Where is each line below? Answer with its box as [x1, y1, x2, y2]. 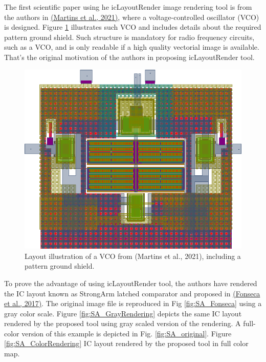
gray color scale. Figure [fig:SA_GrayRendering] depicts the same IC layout [4, 308, 242, 318]
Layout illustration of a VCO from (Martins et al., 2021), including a [25, 250, 241, 261]
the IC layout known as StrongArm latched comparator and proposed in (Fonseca [4, 288, 260, 298]
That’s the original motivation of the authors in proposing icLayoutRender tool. [4, 51, 255, 62]
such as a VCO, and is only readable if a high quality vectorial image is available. [4, 42, 259, 52]
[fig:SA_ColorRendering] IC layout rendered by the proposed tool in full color [4, 338, 249, 349]
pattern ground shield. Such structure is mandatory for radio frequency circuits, [4, 31, 255, 42]
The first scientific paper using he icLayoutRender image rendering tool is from [4, 2, 252, 12]
